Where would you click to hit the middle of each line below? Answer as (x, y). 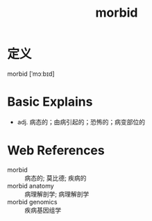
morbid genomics (32, 202)
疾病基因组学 (43, 210)
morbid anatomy (31, 186)
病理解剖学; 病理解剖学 (57, 194)
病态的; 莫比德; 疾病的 (56, 178)
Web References (56, 150)
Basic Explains (50, 102)
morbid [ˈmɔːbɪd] (31, 74)
